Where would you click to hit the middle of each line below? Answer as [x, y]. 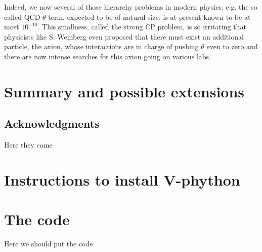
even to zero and [232, 46]
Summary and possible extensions [124, 91]
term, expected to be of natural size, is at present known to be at [149, 16]
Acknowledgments [52, 123]
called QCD [22, 16]
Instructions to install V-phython [122, 179]
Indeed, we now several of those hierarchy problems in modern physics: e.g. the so [131, 7]
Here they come [28, 145]
